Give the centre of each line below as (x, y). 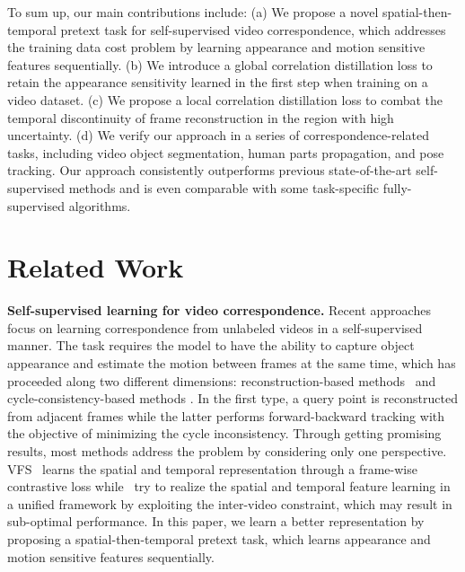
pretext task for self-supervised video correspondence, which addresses (253, 29)
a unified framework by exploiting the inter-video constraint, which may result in (230, 503)
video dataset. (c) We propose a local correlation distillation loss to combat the (225, 99)
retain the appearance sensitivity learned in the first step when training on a (218, 82)
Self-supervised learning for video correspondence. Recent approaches (219, 310)
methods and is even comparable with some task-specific (224, 187)
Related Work (96, 267)
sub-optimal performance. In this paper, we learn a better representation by (216, 521)
